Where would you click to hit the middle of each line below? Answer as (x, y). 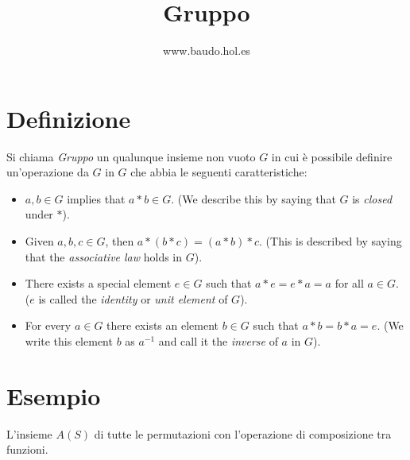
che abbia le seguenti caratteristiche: (219, 172)
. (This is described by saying (331, 241)
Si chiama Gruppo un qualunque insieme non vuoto (131, 156)
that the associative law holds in (104, 256)
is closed (372, 198)
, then (120, 241)
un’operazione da (48, 172)
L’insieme (29, 433)
